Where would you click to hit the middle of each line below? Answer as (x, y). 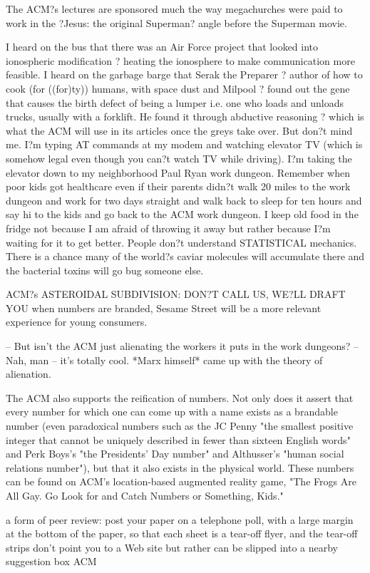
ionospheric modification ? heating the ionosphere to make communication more (180, 60)
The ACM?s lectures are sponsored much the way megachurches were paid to (174, 9)
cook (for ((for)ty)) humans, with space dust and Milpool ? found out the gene (178, 88)
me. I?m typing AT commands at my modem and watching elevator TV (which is (184, 144)
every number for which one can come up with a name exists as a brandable (172, 412)
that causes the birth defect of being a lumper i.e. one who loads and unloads (175, 102)
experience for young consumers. (77, 322)
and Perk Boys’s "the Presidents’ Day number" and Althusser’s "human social (175, 454)
